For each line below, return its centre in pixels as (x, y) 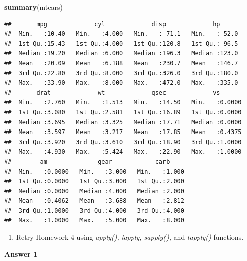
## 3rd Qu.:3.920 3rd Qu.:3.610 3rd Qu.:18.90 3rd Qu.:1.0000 (123, 142)
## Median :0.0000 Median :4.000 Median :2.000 (94, 191)
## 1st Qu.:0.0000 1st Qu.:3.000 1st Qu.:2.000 (94, 181)
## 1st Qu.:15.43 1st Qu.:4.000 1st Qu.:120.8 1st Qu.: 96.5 (121, 43)
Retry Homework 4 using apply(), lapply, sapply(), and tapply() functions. (130, 237)
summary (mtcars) (33, 7)
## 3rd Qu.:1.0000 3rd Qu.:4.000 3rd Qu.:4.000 (94, 211)
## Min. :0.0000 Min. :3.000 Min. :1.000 (94, 171)
